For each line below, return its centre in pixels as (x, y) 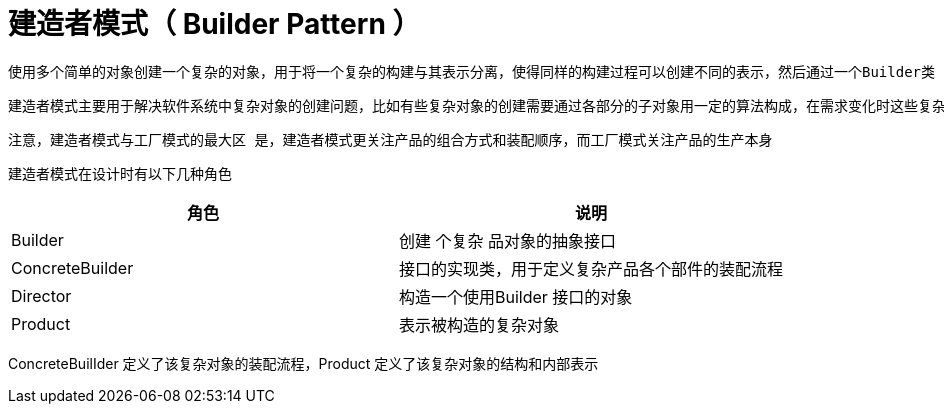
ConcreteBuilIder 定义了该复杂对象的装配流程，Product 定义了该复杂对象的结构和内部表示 (303, 363)
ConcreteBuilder (72, 267)
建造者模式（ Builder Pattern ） (214, 24)
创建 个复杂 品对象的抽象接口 (508, 240)
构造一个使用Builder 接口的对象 (516, 296)
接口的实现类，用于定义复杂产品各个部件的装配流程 (591, 268)
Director (41, 295)
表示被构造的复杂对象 (479, 324)
